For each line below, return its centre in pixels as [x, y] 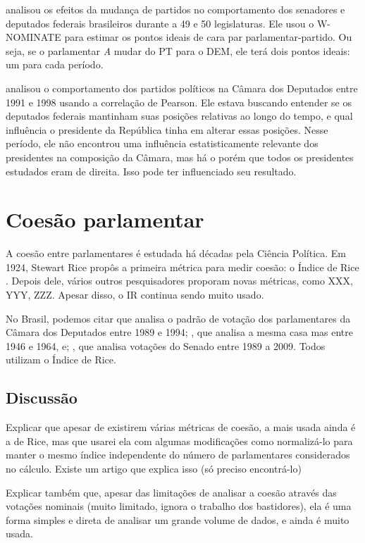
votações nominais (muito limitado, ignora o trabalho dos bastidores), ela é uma [179, 506]
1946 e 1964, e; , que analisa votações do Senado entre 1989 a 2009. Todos [166, 345]
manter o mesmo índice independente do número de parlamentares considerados [178, 455]
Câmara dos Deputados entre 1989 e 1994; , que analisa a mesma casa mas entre [180, 332]
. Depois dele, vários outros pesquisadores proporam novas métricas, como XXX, [179, 281]
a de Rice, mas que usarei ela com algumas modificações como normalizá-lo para [179, 441]
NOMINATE [33, 37]
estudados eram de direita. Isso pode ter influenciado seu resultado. [151, 171]
